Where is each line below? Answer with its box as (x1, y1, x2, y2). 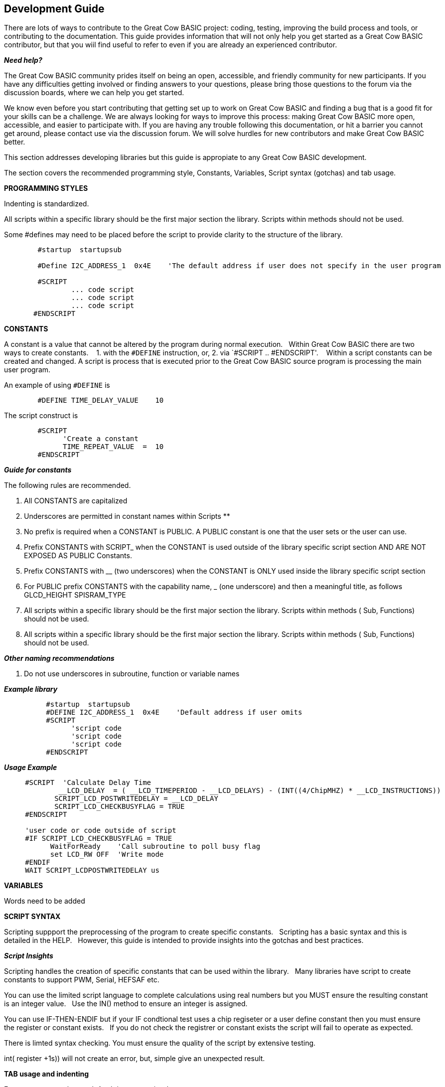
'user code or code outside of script (25, 826, 176, 835)
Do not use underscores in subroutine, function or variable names (24, 669, 240, 678)
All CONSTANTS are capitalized (24, 496, 128, 505)
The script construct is (4, 411, 78, 420)
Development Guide (4, 2, 105, 15)
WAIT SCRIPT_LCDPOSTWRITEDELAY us (25, 866, 159, 875)
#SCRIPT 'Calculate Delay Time (25, 778, 151, 787)
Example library (4, 685, 58, 694)
